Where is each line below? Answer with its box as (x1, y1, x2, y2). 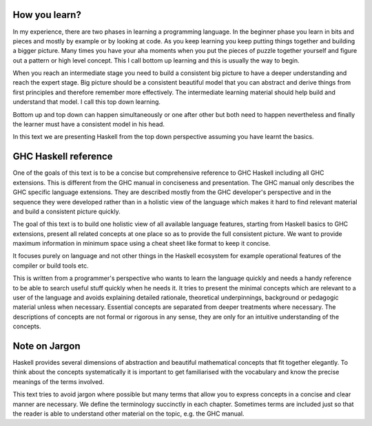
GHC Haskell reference (12, 151, 113, 162)
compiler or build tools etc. (12, 262, 89, 270)
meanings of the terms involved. (12, 377, 105, 385)
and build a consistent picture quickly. (12, 207, 121, 215)
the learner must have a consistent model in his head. (12, 120, 165, 129)
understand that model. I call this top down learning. (12, 98, 161, 106)
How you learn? (12, 9, 82, 21)
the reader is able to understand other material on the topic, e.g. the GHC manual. (12, 409, 245, 418)
